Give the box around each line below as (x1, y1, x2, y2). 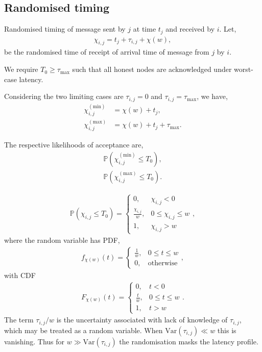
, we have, (197, 91, 228, 102)
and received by (165, 23, 215, 34)
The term (4, 314, 34, 325)
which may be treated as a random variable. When (4, 324, 163, 335)
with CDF (4, 269, 36, 280)
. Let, (219, 23, 236, 34)
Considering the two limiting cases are (4, 91, 124, 102)
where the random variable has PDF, (4, 235, 120, 245)
